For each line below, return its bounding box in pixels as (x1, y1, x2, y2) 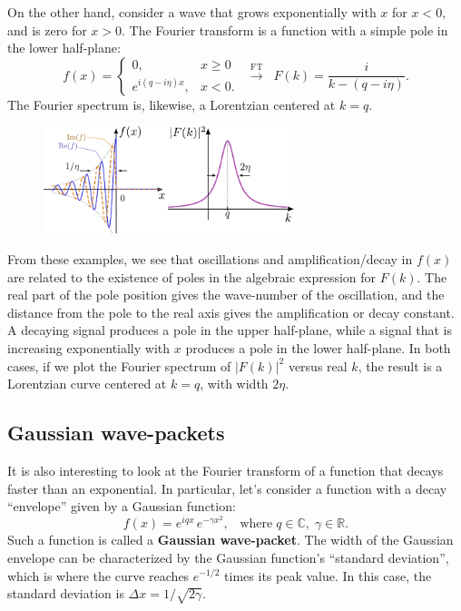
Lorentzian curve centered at (7, 374, 167, 393)
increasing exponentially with (7, 338, 171, 357)
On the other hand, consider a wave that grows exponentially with (7, 3, 377, 21)
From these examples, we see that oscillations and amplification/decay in (7, 250, 413, 269)
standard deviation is (7, 584, 124, 603)
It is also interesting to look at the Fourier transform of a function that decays (7, 460, 444, 479)
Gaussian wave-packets (7, 419, 225, 447)
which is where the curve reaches (7, 566, 190, 585)
